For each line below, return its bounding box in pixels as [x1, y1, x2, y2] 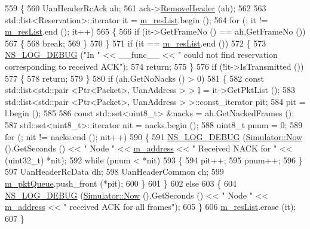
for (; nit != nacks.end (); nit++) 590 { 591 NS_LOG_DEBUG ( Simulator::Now [5, 130, 303, 143]
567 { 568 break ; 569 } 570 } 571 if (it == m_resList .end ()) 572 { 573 [5, 36, 266, 49]
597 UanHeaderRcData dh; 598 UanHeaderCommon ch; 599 [5, 165, 224, 178]
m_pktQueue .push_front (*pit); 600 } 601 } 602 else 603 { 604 [5, 177, 237, 189]
